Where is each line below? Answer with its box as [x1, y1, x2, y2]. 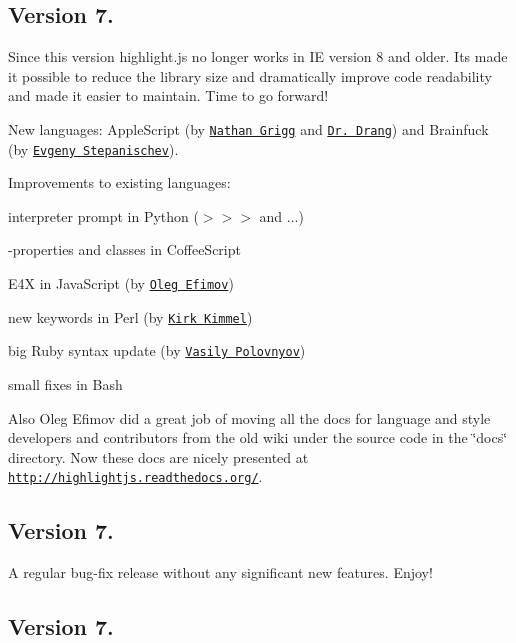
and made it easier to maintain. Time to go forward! [8, 85, 329, 106]
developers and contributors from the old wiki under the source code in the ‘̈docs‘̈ [8, 427, 508, 448]
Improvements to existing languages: [8, 172, 231, 193]
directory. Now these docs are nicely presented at [8, 446, 309, 467]
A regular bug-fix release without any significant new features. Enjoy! [8, 562, 433, 583]
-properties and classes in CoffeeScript [8, 239, 241, 260]
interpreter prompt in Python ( [8, 205, 199, 226]
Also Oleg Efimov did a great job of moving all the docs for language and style [8, 407, 491, 428]
